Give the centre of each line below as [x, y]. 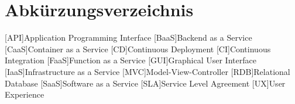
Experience [25, 94]
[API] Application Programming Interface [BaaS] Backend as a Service [128, 37]
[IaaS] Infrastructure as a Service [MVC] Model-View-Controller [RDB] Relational [147, 71]
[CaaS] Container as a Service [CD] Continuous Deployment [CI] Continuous [138, 49]
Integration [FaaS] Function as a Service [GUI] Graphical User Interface [131, 60]
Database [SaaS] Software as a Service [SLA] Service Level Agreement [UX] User [145, 83]
